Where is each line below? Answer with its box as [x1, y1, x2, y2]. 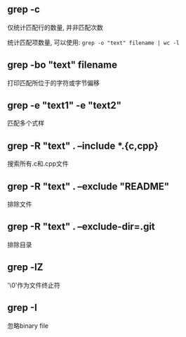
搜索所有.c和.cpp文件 [7, 159, 69, 168]
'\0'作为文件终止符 [7, 281, 61, 289]
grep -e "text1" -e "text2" [7, 99, 121, 111]
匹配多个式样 [7, 119, 44, 128]
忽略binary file [7, 321, 49, 330]
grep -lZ [7, 262, 44, 274]
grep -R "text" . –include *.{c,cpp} [7, 140, 159, 152]
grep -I [7, 302, 37, 314]
